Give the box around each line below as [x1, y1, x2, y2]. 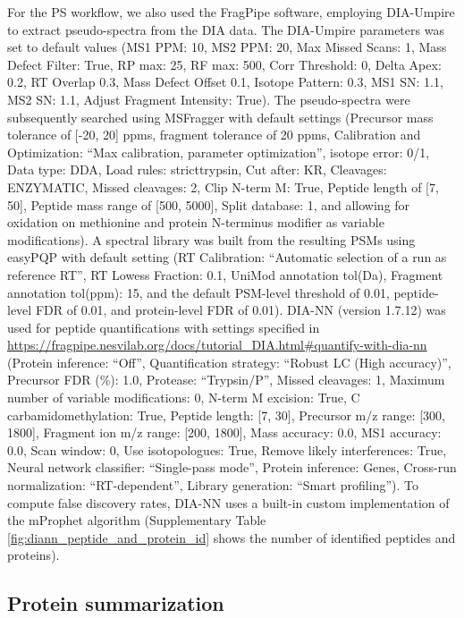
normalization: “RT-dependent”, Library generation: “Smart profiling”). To [7, 476, 418, 495]
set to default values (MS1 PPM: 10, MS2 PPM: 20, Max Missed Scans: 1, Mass [7, 38, 447, 56]
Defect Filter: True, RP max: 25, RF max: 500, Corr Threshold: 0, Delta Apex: [7, 55, 442, 73]
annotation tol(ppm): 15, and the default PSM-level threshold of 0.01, [7, 283, 390, 301]
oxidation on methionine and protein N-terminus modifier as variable [7, 213, 384, 232]
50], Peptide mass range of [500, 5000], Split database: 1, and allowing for [7, 195, 410, 214]
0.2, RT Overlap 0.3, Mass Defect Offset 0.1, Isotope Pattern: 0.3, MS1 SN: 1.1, [7, 72, 443, 91]
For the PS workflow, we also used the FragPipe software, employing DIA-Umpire [7, 3, 455, 21]
